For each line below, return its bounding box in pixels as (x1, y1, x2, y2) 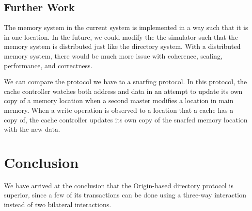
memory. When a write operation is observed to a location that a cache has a (4, 105, 234, 115)
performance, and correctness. (4, 60, 93, 70)
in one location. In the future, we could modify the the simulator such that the (4, 31, 238, 42)
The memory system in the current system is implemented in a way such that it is (4, 22, 248, 32)
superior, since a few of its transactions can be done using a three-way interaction (4, 190, 246, 200)
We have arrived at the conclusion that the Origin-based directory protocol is (4, 180, 234, 190)
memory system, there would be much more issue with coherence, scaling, (4, 50, 222, 60)
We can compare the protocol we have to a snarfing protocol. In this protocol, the (4, 76, 247, 87)
